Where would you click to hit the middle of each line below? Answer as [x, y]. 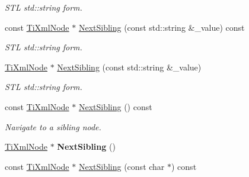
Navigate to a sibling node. [53, 126]
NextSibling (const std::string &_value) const [162, 27]
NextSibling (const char [122, 166]
